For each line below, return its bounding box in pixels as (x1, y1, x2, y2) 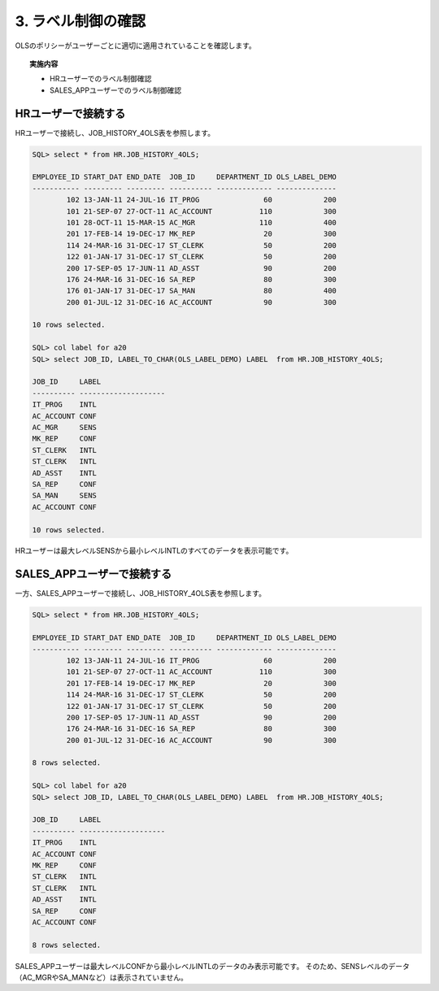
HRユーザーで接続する (15, 106, 126, 120)
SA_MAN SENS (32, 491, 98, 500)
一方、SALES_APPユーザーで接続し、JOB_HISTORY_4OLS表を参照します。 (15, 589, 266, 598)
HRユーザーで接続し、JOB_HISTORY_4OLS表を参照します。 (15, 128, 215, 137)
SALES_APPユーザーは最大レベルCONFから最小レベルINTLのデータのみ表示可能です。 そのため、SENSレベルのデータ (15, 961, 411, 971)
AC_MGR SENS (32, 423, 98, 432)
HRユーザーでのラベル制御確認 (50, 74, 152, 84)
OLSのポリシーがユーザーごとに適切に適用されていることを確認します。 (15, 41, 256, 50)
